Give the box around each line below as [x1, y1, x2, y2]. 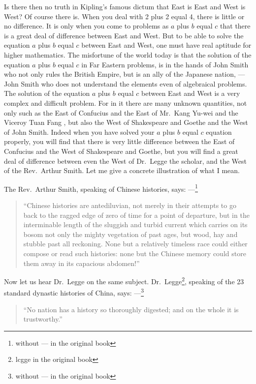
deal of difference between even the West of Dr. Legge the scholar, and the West [4, 155, 247, 166]
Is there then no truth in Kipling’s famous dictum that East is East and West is [4, 1, 246, 11]
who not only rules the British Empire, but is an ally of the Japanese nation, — [4, 69, 245, 79]
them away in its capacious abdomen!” [23, 258, 140, 268]
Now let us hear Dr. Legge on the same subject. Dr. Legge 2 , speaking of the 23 [4, 275, 244, 286]
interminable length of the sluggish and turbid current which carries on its [23, 219, 248, 230]
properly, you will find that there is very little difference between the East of [4, 136, 235, 147]
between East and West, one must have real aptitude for [81, 40, 252, 50]
